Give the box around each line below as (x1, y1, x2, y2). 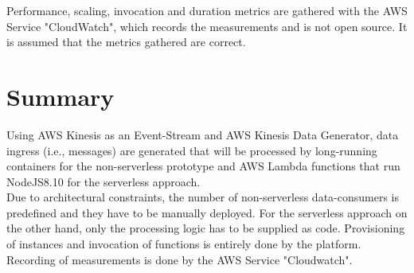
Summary (6, 80, 115, 112)
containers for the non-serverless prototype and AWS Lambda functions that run (6, 158, 400, 174)
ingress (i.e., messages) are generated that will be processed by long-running (6, 142, 377, 158)
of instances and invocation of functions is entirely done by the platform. (6, 236, 361, 252)
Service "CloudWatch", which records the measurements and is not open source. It (6, 18, 408, 34)
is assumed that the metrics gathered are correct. (6, 33, 246, 50)
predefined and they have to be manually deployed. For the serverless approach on (6, 204, 408, 220)
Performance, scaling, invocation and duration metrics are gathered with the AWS (6, 2, 408, 18)
